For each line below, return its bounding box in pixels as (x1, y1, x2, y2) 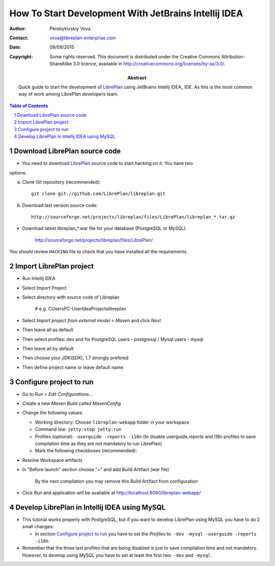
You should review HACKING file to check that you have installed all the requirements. (9, 249, 188, 255)
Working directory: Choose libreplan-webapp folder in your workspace (35, 419, 189, 425)
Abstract (127, 75, 147, 81)
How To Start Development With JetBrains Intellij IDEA (9, 8, 243, 19)
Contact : (9, 35, 29, 41)
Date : (9, 44, 21, 51)
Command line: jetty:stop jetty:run (35, 426, 122, 432)
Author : (9, 26, 26, 32)
